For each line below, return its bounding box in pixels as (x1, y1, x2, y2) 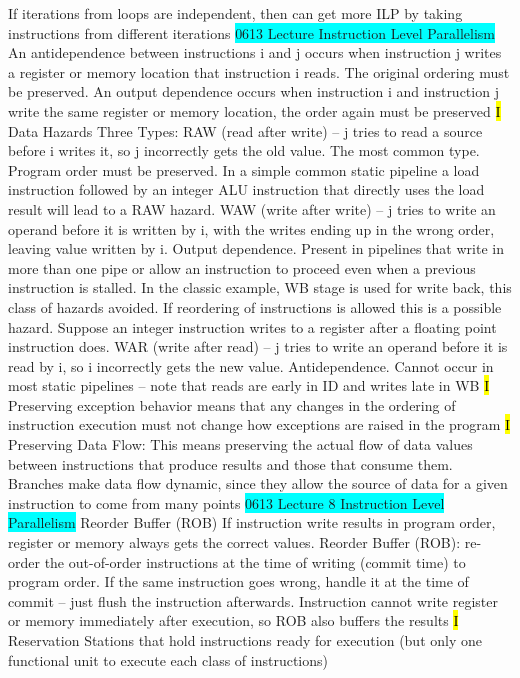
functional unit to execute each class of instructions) (8, 649, 329, 670)
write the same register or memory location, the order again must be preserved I (8, 100, 501, 121)
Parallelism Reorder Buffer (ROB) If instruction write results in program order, (8, 512, 496, 533)
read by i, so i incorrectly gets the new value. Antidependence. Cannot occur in (8, 355, 494, 376)
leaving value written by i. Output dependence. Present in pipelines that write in (8, 238, 504, 259)
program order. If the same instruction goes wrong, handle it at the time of (8, 571, 469, 592)
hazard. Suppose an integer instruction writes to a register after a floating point (8, 316, 497, 337)
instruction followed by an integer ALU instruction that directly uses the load (8, 179, 485, 200)
